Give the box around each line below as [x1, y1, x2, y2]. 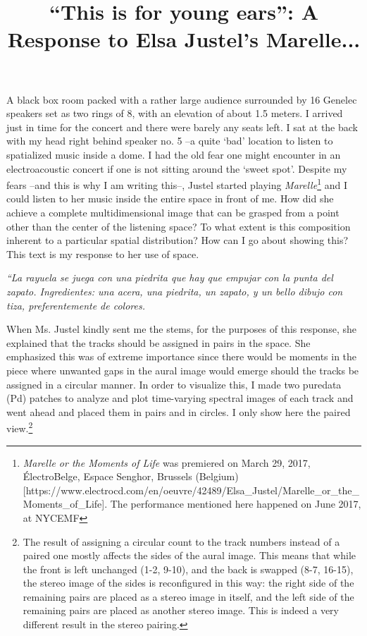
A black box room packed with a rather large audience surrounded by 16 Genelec [6, 92, 357, 106]
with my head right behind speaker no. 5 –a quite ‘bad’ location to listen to [6, 133, 333, 148]
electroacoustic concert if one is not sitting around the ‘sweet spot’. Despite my [6, 161, 347, 176]
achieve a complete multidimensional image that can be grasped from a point [6, 204, 340, 219]
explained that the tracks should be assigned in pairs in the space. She [6, 335, 311, 350]
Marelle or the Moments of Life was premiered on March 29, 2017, [23, 455, 311, 470]
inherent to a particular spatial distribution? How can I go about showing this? [6, 233, 349, 247]
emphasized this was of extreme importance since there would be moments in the [6, 349, 357, 364]
